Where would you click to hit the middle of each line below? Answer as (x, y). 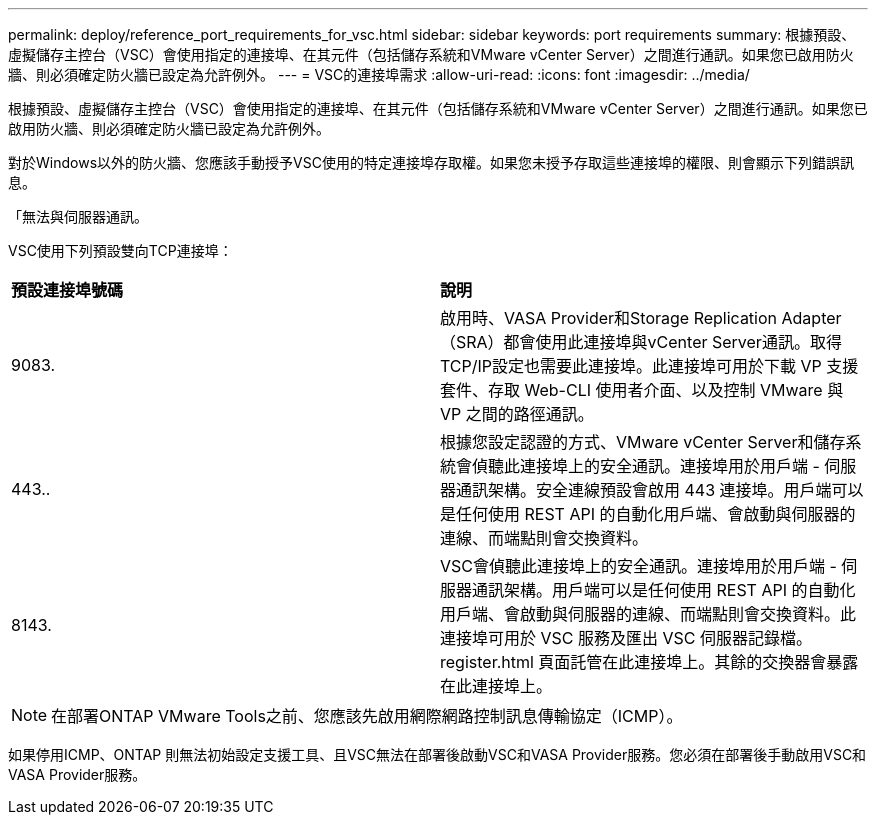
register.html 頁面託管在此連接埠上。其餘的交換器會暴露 (649, 662)
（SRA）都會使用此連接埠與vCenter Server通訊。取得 (641, 342)
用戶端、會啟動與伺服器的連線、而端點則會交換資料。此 (648, 614)
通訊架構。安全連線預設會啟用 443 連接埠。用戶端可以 (660, 490)
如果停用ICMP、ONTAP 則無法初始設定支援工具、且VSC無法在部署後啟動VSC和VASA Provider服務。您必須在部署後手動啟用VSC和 (437, 754)
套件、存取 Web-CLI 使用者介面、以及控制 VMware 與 (642, 390)
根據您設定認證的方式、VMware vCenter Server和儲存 (643, 442)
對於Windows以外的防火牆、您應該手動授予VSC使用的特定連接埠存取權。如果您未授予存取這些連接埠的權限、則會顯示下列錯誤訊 (431, 162)
